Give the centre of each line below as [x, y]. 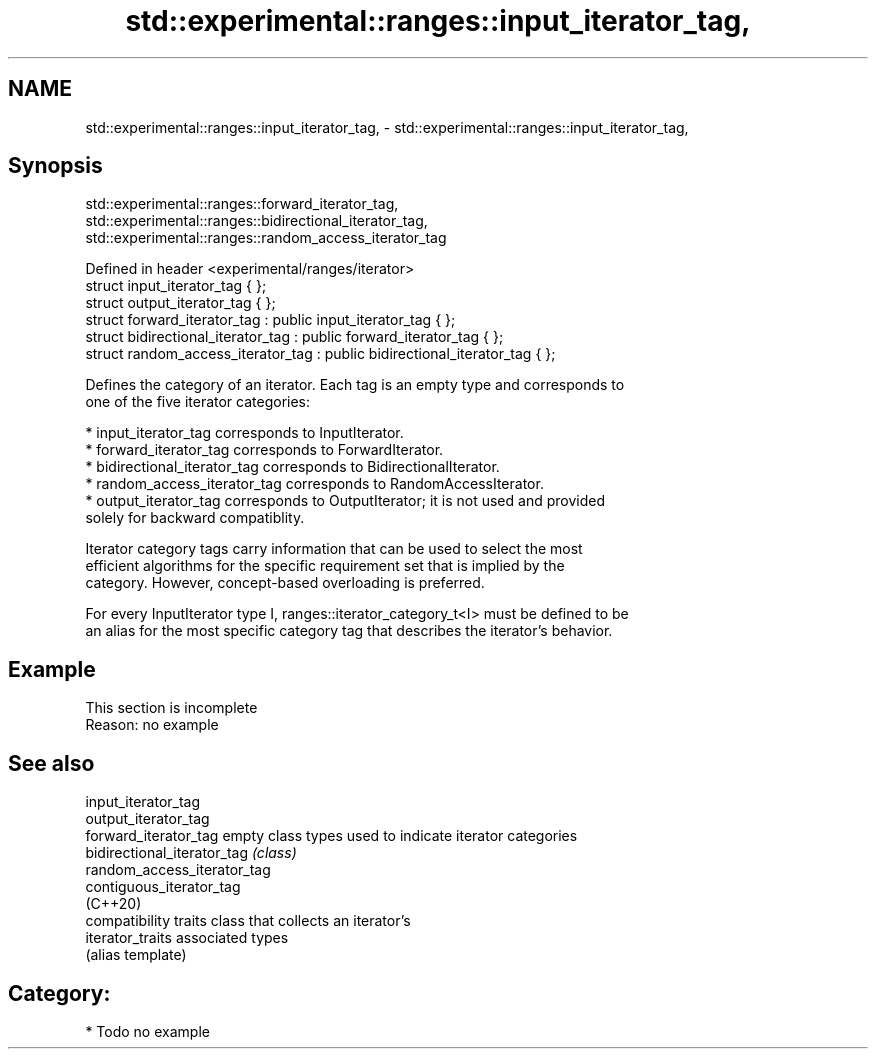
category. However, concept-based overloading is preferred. [285, 583]
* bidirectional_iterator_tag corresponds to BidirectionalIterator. [292, 467]
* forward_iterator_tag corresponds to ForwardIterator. [264, 450]
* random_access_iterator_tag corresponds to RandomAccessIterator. [314, 484]
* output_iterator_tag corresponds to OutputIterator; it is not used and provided [345, 501]
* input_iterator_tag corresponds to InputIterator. [244, 433]
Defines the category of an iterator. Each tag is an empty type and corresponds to [355, 385]
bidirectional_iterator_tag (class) [191, 853]
